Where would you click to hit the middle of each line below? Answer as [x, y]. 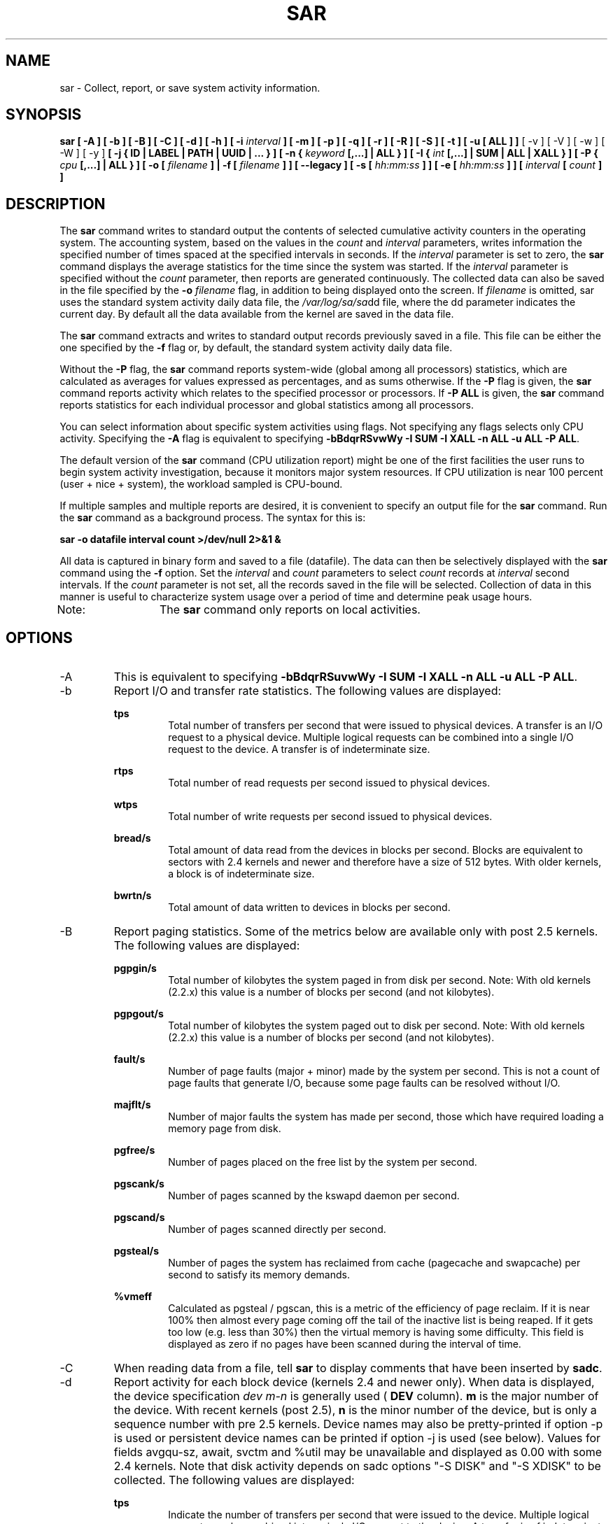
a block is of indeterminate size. [241, 874]
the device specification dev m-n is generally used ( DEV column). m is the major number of [356, 1396]
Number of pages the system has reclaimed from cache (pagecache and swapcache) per [374, 1263]
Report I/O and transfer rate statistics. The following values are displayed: [308, 691]
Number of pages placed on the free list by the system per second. [323, 1162]
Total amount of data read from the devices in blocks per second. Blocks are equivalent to [375, 850]
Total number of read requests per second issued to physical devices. [329, 783]
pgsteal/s [136, 1251]
